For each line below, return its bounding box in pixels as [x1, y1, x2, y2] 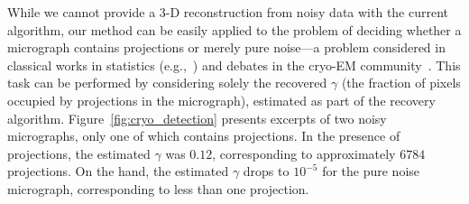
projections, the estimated [7, 144, 151, 162]
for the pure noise [322, 162, 420, 181]
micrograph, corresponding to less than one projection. [7, 179, 309, 198]
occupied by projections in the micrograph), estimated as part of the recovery [7, 90, 436, 109]
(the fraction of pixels [341, 73, 461, 92]
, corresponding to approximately [212, 144, 396, 162]
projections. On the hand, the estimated [7, 162, 229, 181]
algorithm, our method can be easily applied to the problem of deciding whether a [7, 20, 462, 39]
